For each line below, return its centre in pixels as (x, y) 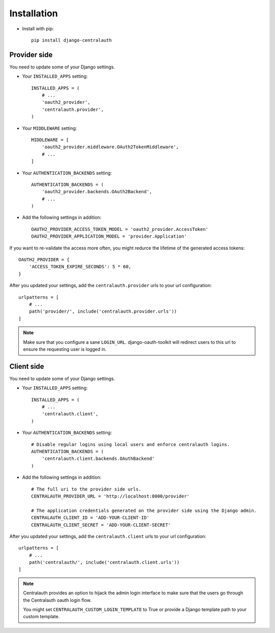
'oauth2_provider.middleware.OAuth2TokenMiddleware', (110, 147)
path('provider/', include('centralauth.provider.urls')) (103, 311)
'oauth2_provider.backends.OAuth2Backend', (97, 192)
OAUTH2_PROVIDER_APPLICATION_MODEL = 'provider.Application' (109, 237)
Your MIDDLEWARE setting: (50, 128)
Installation (34, 13)
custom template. (42, 617)
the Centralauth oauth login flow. (57, 600)
